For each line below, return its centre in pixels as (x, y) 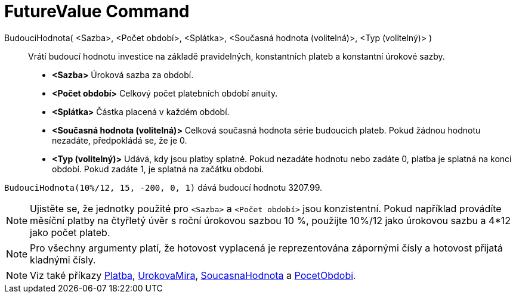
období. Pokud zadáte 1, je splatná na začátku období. (158, 169)
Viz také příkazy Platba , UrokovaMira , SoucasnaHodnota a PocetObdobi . (193, 275)
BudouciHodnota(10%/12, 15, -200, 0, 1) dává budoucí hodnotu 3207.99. (163, 187)
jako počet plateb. (70, 232)
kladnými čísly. (63, 260)
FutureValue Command (97, 11)
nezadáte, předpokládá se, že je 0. (120, 140)
